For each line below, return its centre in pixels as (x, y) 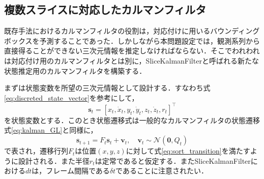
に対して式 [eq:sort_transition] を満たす (188, 151)
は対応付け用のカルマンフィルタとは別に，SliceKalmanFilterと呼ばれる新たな (131, 60)
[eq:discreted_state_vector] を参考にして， (71, 97)
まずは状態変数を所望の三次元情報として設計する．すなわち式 (107, 88)
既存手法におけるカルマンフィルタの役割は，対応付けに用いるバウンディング (132, 31)
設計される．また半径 (54, 160)
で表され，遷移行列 (36, 151)
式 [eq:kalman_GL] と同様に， (51, 130)
